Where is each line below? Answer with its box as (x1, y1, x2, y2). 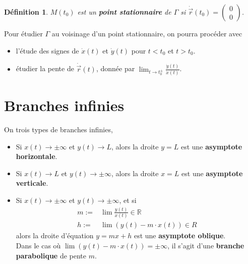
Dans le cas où (16, 240, 61, 250)
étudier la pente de (16, 63, 74, 74)
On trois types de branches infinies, (4, 124, 113, 135)
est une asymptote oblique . (134, 230, 226, 241)
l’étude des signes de (16, 45, 79, 56)
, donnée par (96, 63, 135, 74)
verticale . (16, 178, 48, 188)
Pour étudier (4, 28, 43, 38)
